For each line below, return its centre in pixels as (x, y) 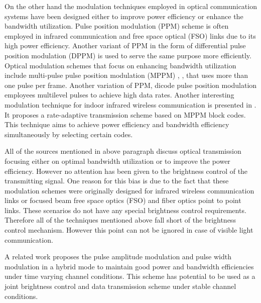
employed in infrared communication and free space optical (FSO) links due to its (130, 35)
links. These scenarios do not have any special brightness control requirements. (125, 210)
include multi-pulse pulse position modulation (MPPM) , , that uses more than (126, 75)
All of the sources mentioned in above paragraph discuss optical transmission (123, 151)
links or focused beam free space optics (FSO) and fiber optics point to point (123, 200)
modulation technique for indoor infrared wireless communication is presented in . (130, 104)
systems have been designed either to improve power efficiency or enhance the (124, 16)
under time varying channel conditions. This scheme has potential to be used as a (130, 276)
